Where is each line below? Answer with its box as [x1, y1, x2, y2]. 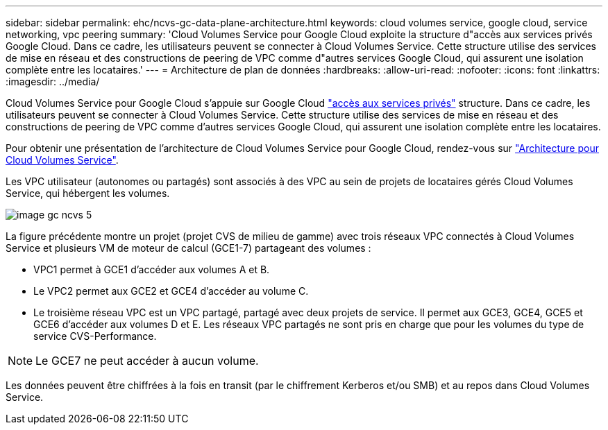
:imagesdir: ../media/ [6, 76, 100, 87]
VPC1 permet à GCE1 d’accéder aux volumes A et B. [33, 264, 270, 275]
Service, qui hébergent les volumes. [6, 187, 170, 199]
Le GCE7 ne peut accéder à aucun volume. [35, 354, 259, 368]
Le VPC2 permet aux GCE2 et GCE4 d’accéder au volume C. [33, 285, 309, 297]
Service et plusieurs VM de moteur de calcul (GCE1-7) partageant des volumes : [6, 242, 371, 254]
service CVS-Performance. [33, 330, 157, 342]
